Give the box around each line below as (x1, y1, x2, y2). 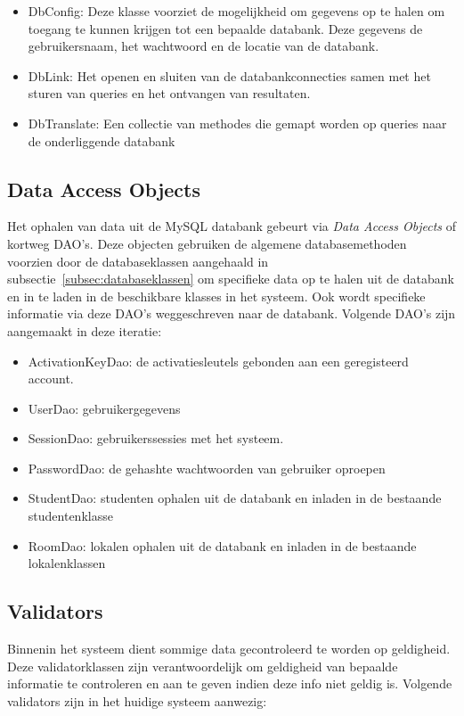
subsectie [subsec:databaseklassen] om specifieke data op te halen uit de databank (7, 269, 454, 288)
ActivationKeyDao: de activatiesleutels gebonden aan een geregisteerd (28, 351, 409, 370)
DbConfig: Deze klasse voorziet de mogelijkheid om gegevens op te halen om (28, 2, 445, 20)
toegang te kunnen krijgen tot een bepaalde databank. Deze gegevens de (28, 19, 423, 37)
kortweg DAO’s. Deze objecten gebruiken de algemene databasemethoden (7, 234, 407, 252)
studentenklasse (28, 506, 113, 525)
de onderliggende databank (28, 131, 175, 150)
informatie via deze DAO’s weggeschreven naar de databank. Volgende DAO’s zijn (7, 304, 456, 323)
